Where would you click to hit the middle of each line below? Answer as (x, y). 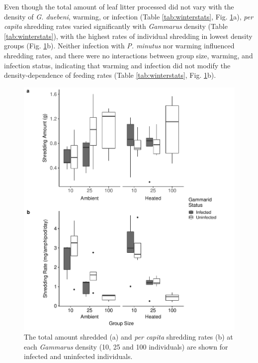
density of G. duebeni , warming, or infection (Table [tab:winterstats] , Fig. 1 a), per (129, 16)
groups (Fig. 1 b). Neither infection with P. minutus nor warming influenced (119, 46)
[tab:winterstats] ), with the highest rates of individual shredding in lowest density (128, 36)
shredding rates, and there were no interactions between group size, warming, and (129, 55)
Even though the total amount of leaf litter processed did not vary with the (119, 6)
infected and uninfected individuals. (78, 356)
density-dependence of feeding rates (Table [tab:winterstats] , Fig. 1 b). (110, 75)
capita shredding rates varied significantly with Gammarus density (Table (116, 26)
